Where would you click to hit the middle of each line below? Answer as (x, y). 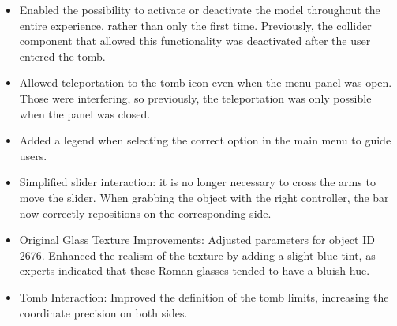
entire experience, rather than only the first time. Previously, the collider (195, 25)
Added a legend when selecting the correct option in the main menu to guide (205, 140)
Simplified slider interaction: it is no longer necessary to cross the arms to (197, 182)
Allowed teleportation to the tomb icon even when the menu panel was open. (206, 82)
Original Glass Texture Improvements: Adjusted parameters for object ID (197, 240)
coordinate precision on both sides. (103, 312)
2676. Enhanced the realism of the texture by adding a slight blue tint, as (197, 255)
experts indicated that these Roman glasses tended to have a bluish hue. (195, 270)
